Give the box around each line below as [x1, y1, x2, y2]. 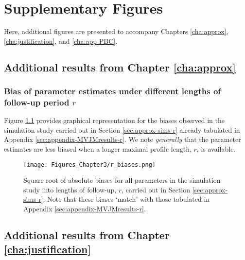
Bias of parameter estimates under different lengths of [4, 85, 221, 97]
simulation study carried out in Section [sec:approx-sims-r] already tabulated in [4, 124, 240, 135]
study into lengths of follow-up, [23, 184, 117, 194]
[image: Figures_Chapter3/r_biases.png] [23, 161, 156, 168]
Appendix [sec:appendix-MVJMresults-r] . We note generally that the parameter [4, 134, 241, 144]
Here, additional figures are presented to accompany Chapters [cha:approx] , [4, 26, 228, 36]
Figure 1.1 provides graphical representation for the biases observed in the [4, 115, 225, 125]
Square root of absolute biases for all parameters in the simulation [23, 175, 221, 185]
